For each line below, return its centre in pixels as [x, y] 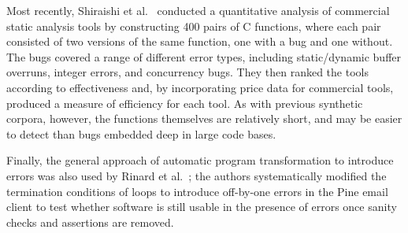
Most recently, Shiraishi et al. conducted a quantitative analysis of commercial [198, 10]
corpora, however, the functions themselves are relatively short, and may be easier [204, 118]
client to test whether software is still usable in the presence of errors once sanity [202, 207]
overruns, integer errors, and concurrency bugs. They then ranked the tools [187, 72]
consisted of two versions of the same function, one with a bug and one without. [200, 41]
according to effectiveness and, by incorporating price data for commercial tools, [200, 87]
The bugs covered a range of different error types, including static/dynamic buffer [204, 56]
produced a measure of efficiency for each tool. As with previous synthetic [185, 103]
